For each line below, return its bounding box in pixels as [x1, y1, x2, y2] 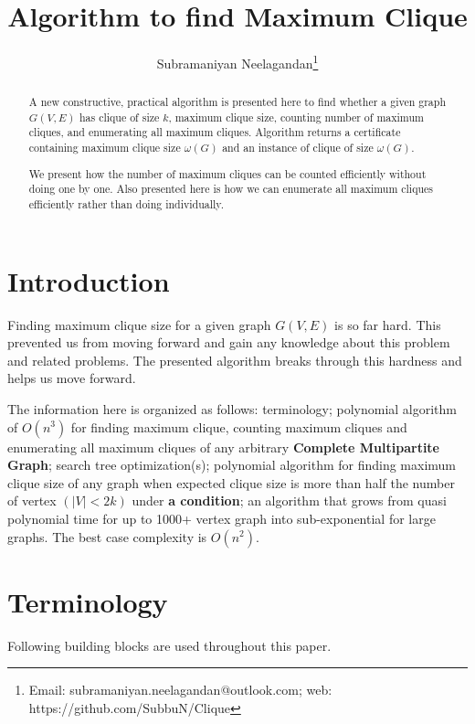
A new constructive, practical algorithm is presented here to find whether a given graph [28, 94, 447, 110]
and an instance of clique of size [222, 140, 374, 155]
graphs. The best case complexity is [7, 527, 207, 546]
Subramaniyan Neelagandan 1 [156, 51, 319, 72]
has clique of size [79, 109, 160, 124]
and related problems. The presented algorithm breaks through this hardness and [7, 350, 462, 369]
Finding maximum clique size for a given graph [7, 314, 271, 334]
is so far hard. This [334, 314, 441, 334]
